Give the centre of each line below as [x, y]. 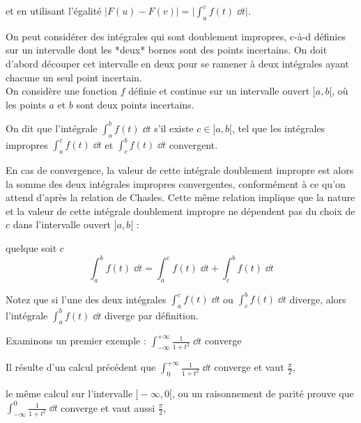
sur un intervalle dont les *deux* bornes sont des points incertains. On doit [167, 50]
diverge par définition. [151, 315]
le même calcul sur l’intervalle [69, 393]
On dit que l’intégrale [52, 128]
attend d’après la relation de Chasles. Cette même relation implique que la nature [180, 197]
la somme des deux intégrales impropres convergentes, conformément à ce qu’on [176, 183]
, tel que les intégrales [278, 128]
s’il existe [174, 128]
